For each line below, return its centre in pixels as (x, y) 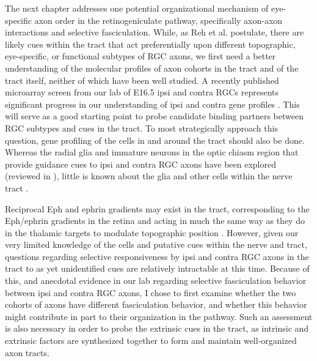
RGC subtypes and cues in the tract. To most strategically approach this (141, 128)
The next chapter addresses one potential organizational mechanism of (137, 8)
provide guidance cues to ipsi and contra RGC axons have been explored (140, 164)
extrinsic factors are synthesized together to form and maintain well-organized (151, 341)
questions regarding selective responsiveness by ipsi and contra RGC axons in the (157, 256)
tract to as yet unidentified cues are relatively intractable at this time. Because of (157, 268)
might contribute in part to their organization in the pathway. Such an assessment (159, 316)
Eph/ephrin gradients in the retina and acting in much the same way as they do (155, 221)
